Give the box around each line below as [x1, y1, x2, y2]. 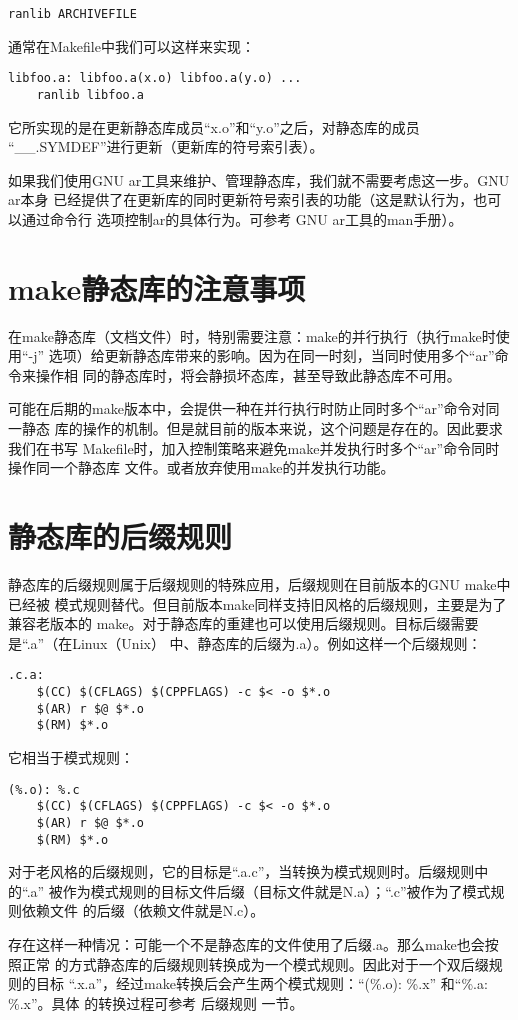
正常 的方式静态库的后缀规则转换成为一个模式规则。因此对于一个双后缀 [21, 953, 489, 974]
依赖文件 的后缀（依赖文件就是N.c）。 [21, 900, 265, 921]
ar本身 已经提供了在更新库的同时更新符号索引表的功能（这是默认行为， [8, 189, 474, 210]
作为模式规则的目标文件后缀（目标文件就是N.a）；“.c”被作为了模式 [62, 880, 491, 901]
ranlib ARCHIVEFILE [8, 7, 137, 21]
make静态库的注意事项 [8, 267, 306, 308]
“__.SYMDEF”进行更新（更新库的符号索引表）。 [8, 136, 324, 157]
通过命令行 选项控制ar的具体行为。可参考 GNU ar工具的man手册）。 [21, 208, 463, 229]
